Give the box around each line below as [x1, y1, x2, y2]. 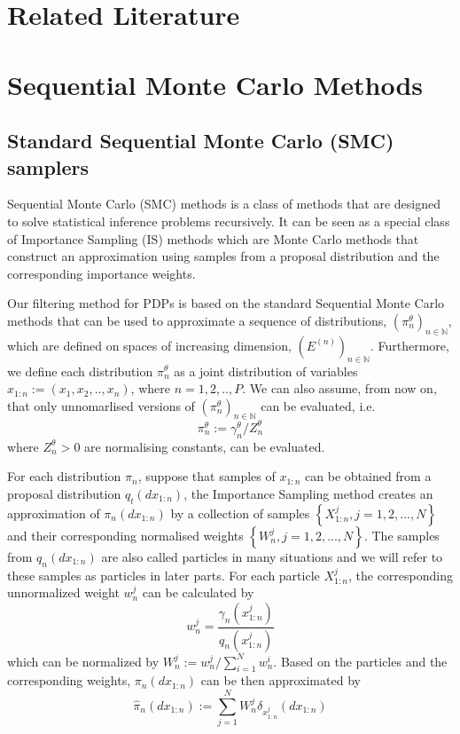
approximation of [7, 503, 100, 522]
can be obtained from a [305, 467, 432, 485]
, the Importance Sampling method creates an [183, 484, 433, 502]
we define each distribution [7, 361, 153, 380]
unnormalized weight [7, 583, 120, 602]
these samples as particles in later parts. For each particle [7, 565, 320, 584]
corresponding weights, [7, 671, 131, 690]
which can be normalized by [7, 651, 160, 670]
